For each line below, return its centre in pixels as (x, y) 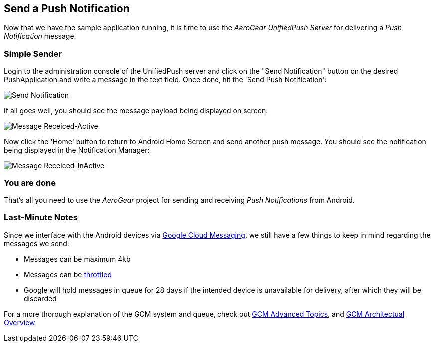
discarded (40, 298)
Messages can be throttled (68, 274)
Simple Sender (33, 54)
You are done (30, 183)
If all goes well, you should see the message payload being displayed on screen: (136, 111)
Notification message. (40, 36)
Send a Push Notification (67, 9)
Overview (20, 322)
